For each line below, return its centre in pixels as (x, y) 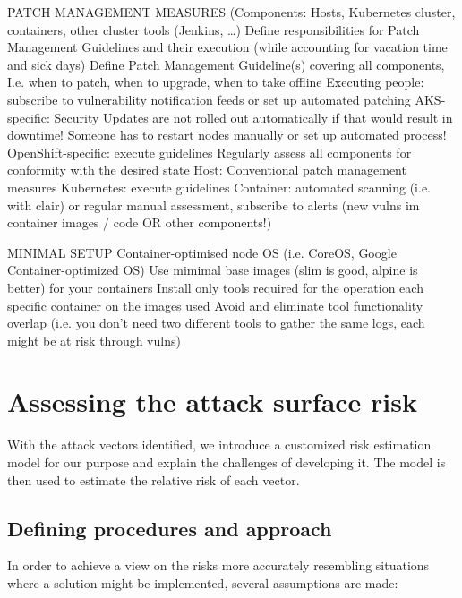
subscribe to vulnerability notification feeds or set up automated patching (209, 99)
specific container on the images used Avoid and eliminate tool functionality (215, 305)
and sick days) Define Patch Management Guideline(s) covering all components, (226, 64)
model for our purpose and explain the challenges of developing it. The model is (227, 462)
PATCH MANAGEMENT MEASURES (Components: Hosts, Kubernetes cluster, (231, 12)
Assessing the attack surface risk (212, 402)
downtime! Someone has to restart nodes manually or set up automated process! (227, 135)
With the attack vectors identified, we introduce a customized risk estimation (219, 444)
